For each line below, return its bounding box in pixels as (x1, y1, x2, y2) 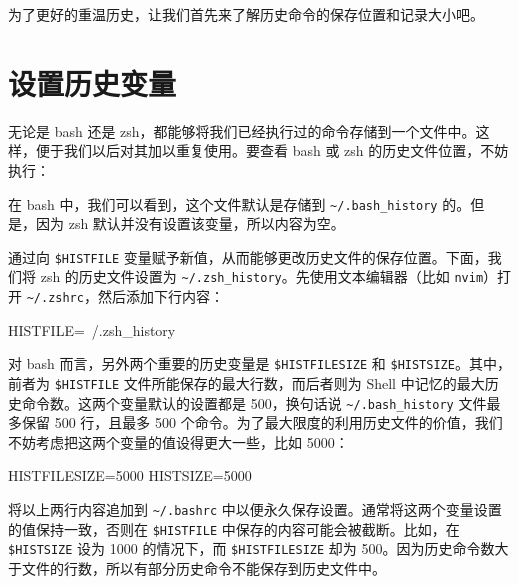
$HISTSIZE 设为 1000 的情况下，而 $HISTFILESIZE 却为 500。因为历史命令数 (8, 538, 495, 559)
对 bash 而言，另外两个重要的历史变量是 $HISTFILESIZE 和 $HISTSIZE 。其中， (8, 353, 511, 374)
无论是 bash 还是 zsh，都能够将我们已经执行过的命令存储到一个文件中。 (8, 120, 476, 141)
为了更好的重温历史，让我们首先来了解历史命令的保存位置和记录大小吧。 (8, 4, 484, 24)
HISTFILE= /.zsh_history (8, 319, 176, 340)
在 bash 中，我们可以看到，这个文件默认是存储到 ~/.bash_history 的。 (8, 193, 471, 214)
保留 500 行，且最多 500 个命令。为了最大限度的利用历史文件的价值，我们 (21, 412, 503, 433)
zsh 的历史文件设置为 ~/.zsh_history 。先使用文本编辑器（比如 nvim (40, 266, 484, 287)
